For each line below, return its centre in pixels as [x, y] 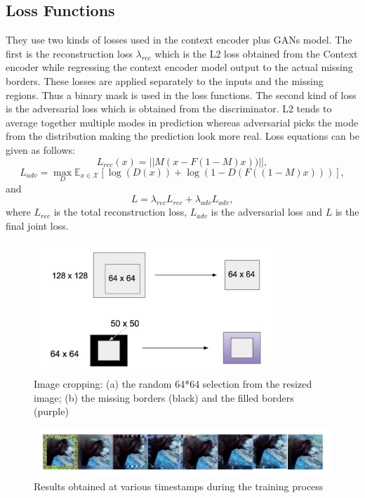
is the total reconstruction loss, [120, 212]
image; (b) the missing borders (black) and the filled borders [164, 397]
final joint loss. [37, 225]
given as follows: [40, 149]
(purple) [51, 411]
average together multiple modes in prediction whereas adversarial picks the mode [182, 122]
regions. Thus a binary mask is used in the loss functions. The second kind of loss [181, 94]
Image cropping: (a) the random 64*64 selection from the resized [173, 384]
